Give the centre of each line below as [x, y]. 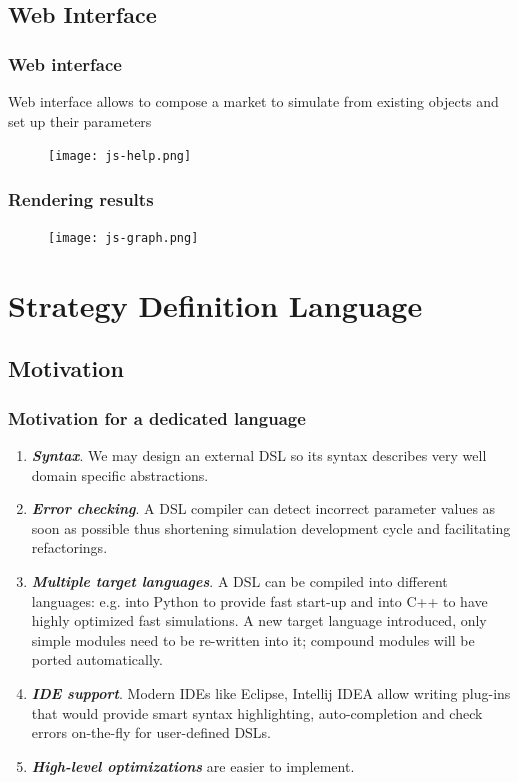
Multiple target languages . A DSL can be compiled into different [239, 581]
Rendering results [81, 198]
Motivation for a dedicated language [157, 417]
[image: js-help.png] [120, 156]
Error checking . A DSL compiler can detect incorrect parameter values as [263, 508]
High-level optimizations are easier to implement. [193, 765]
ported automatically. [97, 659]
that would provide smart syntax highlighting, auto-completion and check [257, 712]
